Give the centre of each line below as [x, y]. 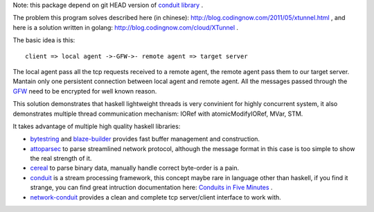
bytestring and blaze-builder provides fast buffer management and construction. [145, 139]
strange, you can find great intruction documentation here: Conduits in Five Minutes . [151, 188]
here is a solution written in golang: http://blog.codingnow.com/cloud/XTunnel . [126, 27]
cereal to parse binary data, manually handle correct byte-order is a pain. [134, 168]
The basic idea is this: [44, 40]
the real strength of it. [61, 159]
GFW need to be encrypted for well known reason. [85, 91]
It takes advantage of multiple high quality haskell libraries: [97, 126]
